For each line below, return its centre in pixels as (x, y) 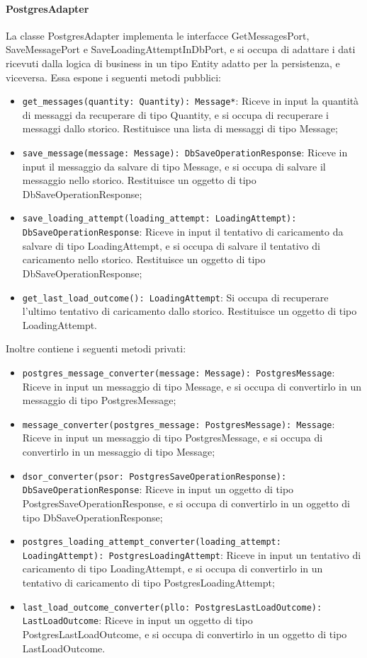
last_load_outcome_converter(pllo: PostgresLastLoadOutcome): (172, 607)
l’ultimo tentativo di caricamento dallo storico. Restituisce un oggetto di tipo (190, 311)
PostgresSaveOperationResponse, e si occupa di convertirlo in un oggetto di (186, 503)
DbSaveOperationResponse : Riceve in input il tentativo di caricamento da (183, 232)
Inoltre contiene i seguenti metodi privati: (96, 348)
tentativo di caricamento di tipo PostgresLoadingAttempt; (148, 583)
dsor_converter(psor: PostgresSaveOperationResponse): (154, 477)
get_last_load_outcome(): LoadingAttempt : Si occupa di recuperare (175, 297)
